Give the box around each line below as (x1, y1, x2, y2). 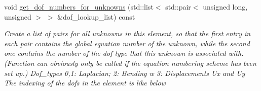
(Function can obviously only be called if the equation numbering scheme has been (4, 57, 256, 68)
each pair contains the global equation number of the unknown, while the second (4, 38, 250, 48)
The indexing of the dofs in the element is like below (4, 77, 166, 88)
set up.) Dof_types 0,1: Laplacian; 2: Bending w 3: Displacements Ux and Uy (4, 67, 245, 78)
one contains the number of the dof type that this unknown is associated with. (4, 48, 244, 58)
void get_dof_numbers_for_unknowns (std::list (4, 2, 154, 12)
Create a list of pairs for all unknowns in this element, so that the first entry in (4, 28, 251, 39)
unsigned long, (203, 2, 248, 12)
